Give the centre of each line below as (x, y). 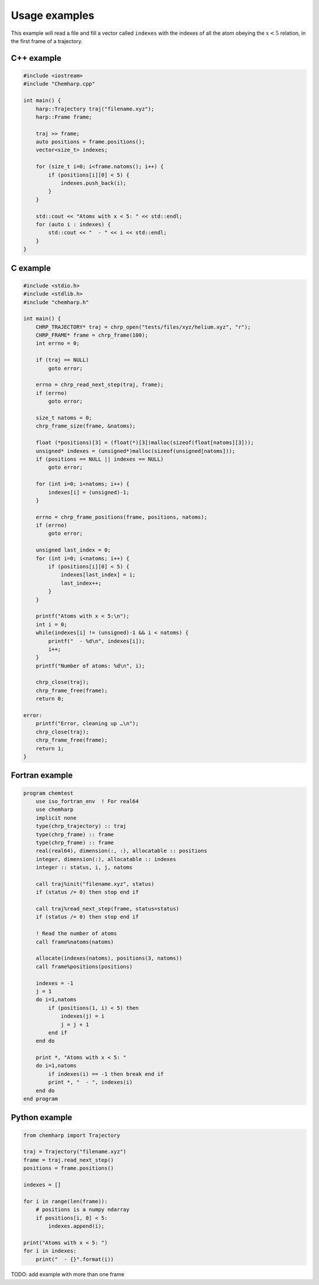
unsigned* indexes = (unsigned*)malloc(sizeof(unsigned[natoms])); (136, 451)
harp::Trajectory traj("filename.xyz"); (95, 109)
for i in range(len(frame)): (66, 1201)
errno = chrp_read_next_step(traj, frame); (100, 385)
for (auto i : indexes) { (73, 224)
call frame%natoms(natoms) (75, 942)
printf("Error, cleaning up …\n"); (87, 724)
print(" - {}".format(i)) (75, 1259)
